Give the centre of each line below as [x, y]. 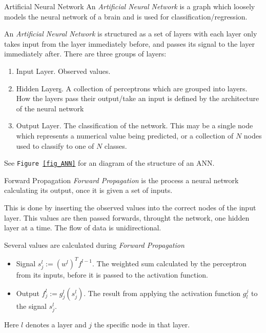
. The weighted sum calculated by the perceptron [169, 263]
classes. [116, 145]
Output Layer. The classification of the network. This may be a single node [135, 125]
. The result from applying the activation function [162, 293]
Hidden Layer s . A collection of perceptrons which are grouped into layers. [132, 88]
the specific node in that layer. [142, 324]
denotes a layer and [56, 324]
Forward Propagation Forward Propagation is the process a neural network [121, 180]
